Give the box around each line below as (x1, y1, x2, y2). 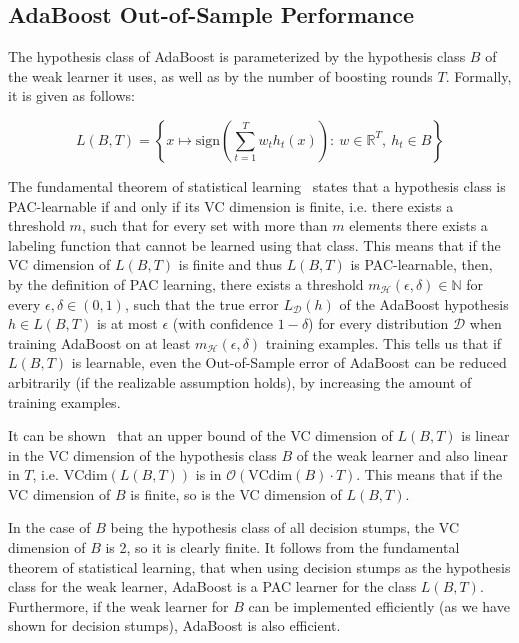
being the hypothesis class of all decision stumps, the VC (110, 517, 460, 538)
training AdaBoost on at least (8, 332, 191, 353)
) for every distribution (308, 313, 449, 334)
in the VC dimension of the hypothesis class (8, 444, 277, 465)
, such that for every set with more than (81, 215, 328, 236)
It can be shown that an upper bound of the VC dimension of (8, 425, 393, 446)
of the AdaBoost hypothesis (339, 293, 509, 314)
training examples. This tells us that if (265, 332, 502, 353)
